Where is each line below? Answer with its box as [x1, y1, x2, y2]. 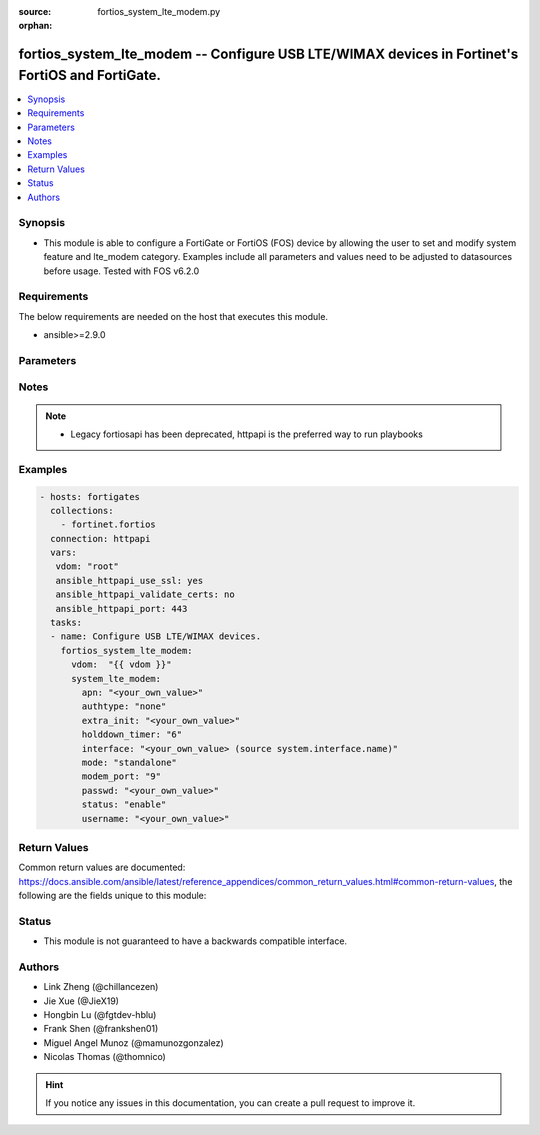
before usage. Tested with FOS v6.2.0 [43, 265, 200, 277]
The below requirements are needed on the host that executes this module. [18, 310, 329, 322]
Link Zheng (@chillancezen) [43, 981, 159, 993]
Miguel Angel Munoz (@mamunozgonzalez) [43, 1036, 224, 1049]
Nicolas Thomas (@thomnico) [43, 1051, 167, 1063]
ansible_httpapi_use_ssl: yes [55, 575, 204, 586]
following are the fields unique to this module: [18, 890, 207, 902]
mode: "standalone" [81, 756, 177, 768]
